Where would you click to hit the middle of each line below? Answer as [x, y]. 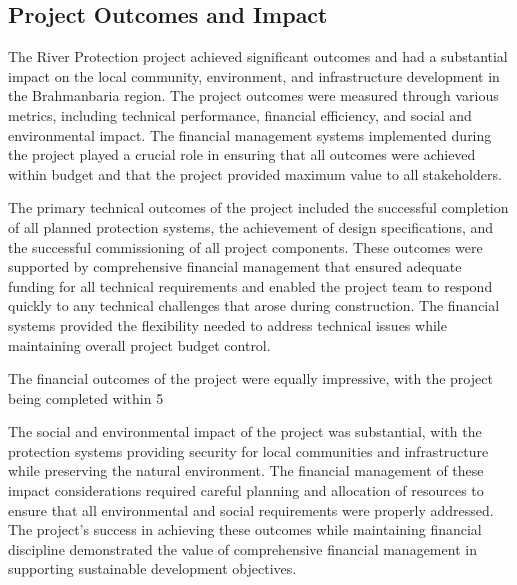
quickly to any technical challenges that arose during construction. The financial [254, 305]
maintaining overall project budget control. [139, 344]
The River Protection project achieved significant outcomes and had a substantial [258, 56]
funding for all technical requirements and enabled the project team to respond [250, 285]
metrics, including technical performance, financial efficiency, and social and [240, 114]
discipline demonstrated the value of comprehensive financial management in [242, 548]
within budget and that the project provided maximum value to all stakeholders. [255, 173]
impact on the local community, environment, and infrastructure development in [254, 75]
